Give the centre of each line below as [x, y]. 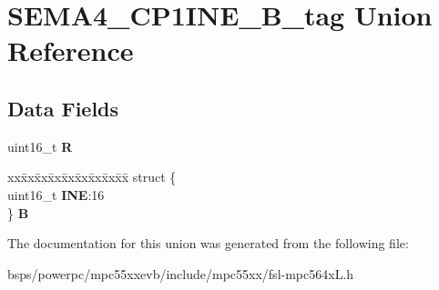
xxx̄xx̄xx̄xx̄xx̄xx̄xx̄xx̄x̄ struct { [92, 177]
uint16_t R [40, 146]
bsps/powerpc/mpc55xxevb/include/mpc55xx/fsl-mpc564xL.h [181, 273]
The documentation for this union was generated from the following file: [208, 243]
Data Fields [63, 108]
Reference [71, 50]
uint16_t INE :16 [56, 194]
